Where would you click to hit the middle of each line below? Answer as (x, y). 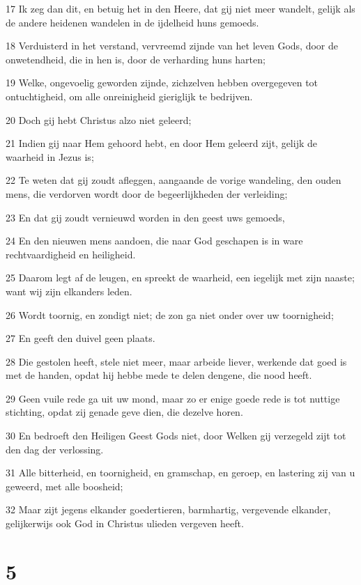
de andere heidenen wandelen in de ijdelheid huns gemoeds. (132, 22)
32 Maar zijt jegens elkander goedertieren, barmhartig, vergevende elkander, (168, 509)
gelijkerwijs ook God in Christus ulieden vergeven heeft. (125, 523)
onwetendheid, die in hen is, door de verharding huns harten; (136, 59)
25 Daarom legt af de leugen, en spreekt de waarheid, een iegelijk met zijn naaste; (180, 278)
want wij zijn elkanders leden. (69, 291)
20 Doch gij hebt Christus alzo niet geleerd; (99, 119)
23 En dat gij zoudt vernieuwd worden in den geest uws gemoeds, (145, 217)
